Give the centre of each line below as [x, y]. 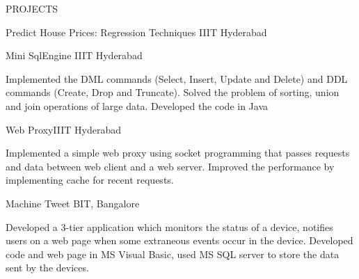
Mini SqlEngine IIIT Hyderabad [74, 55]
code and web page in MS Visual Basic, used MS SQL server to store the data [173, 254]
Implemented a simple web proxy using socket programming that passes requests [178, 153]
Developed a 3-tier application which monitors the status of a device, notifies [169, 226]
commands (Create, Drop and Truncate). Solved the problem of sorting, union [173, 92]
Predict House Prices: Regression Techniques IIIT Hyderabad [136, 32]
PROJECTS [32, 8]
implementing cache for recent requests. [90, 180]
